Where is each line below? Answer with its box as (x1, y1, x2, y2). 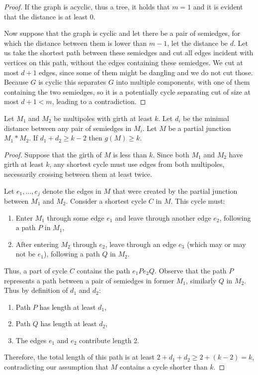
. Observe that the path (154, 265, 227, 275)
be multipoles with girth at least (54, 113, 153, 123)
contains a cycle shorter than (119, 362, 208, 372)
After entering (15, 239, 59, 249)
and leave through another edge (115, 212, 211, 223)
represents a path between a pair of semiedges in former (4, 275, 174, 285)
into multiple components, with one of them (116, 77, 250, 87)
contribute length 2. (79, 335, 139, 345)
